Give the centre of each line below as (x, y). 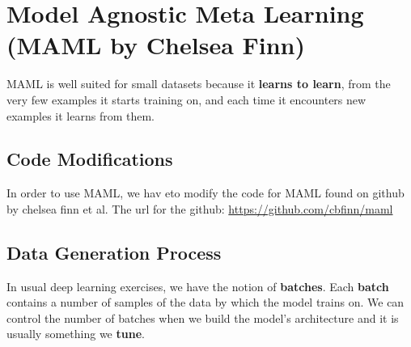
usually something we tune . (76, 334)
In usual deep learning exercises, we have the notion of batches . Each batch (198, 286)
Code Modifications (90, 159)
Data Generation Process (114, 252)
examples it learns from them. (81, 115)
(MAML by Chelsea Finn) (156, 45)
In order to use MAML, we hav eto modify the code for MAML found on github (205, 193)
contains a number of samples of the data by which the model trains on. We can (205, 302)
